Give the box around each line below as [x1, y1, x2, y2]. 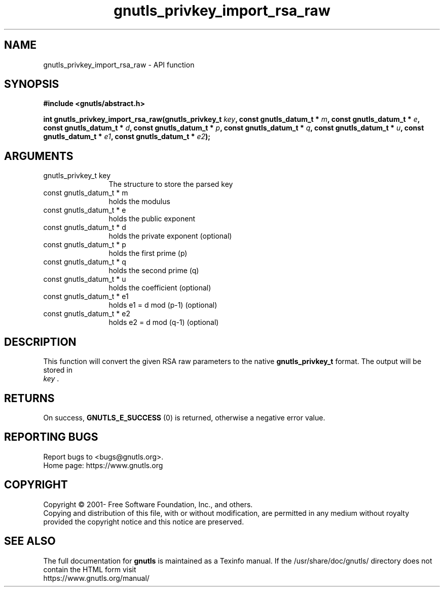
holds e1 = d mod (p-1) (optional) [108, 301, 217, 310]
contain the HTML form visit [43, 565, 136, 574]
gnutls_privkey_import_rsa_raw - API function [43, 60, 195, 69]
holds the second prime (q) [108, 266, 199, 275]
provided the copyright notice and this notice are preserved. [43, 517, 244, 526]
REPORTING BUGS [4, 431, 98, 444]
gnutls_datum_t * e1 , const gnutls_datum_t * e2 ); [43, 132, 211, 141]
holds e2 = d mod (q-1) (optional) [108, 318, 219, 327]
